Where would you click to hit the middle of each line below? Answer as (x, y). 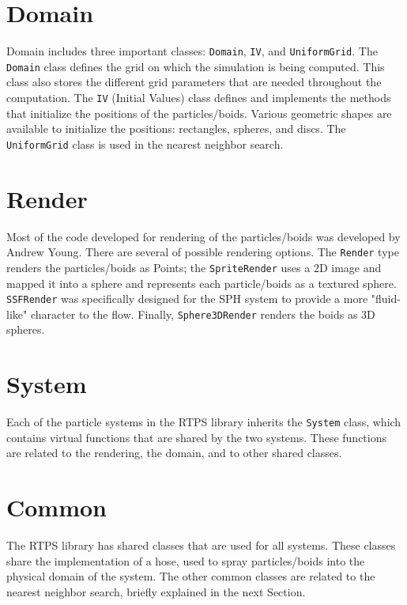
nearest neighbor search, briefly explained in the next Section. (156, 591)
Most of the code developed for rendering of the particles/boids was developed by (203, 236)
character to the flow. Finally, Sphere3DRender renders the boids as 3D (203, 314)
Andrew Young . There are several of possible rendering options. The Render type (203, 252)
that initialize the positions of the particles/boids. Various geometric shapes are (199, 113)
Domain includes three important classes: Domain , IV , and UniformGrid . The (192, 51)
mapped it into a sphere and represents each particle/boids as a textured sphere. (202, 283)
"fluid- (386, 299)
